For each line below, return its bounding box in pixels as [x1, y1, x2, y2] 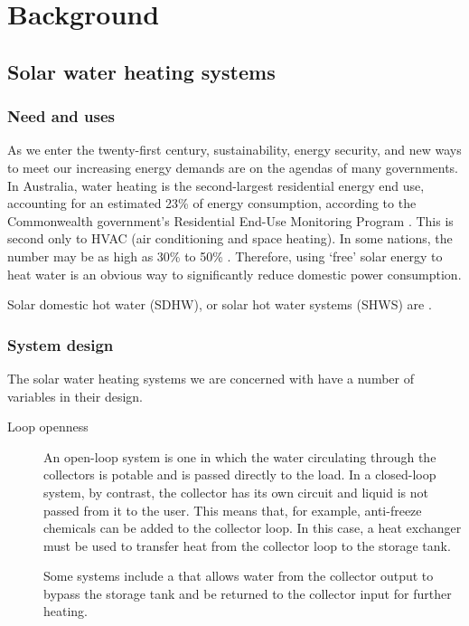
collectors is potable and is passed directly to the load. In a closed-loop [43, 465, 436, 484]
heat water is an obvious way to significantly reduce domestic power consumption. [7, 264, 462, 283]
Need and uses [7, 105, 115, 128]
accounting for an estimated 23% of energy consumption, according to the [7, 194, 417, 213]
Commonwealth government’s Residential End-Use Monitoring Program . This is [7, 211, 454, 230]
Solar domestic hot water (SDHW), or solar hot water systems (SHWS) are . [7, 295, 432, 314]
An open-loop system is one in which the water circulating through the [43, 447, 436, 466]
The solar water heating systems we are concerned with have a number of [7, 368, 414, 387]
